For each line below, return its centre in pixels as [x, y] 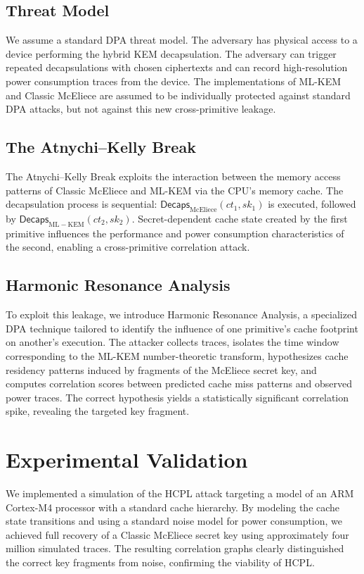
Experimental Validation [127, 460]
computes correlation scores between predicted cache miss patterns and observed [179, 383]
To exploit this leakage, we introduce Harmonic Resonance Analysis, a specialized [181, 314]
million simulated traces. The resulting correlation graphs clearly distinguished [175, 548]
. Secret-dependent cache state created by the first [240, 218]
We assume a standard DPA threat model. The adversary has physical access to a [182, 40]
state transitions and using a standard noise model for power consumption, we [174, 521]
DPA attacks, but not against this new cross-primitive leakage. [141, 109]
